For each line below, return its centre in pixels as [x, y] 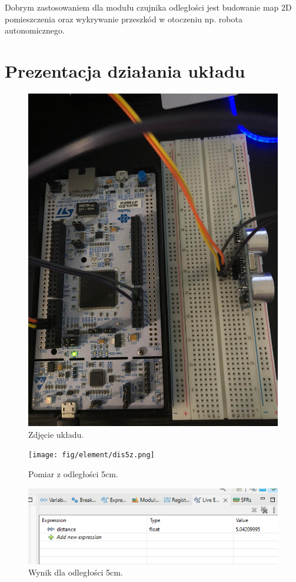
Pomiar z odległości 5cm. [73, 474]
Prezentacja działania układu [125, 70]
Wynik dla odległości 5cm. [76, 572]
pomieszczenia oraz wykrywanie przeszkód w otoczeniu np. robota [124, 19]
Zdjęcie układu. [56, 434]
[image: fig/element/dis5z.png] [92, 455]
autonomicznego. [35, 30]
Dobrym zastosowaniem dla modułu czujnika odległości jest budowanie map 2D [148, 7]
